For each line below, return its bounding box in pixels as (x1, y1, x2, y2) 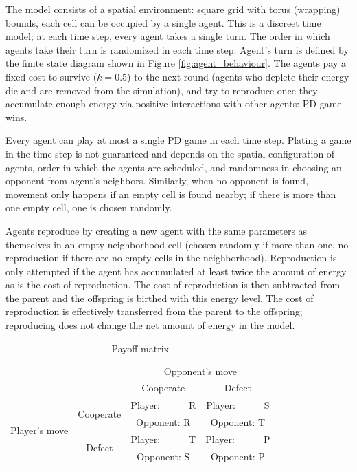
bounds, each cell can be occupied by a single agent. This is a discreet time (5, 15, 321, 30)
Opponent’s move (163, 363, 238, 378)
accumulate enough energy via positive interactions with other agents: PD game (5, 96, 342, 111)
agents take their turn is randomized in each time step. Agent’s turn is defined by (5, 42, 349, 56)
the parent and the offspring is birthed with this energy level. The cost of (5, 290, 314, 305)
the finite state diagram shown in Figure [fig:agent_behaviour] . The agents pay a (5, 56, 347, 70)
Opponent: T (210, 415, 266, 429)
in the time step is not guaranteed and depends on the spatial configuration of (5, 146, 335, 160)
